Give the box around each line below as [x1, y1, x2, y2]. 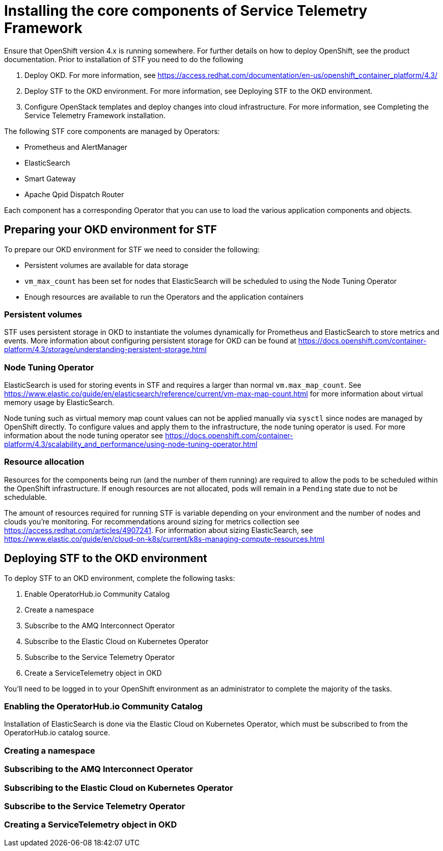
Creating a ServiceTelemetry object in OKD [4, 819, 177, 830]
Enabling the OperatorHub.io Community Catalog [4, 701, 203, 712]
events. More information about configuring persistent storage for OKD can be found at [4, 336, 296, 345]
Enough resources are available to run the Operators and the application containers [24, 292, 304, 301]
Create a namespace [24, 605, 94, 614]
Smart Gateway [24, 174, 76, 183]
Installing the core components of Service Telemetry [4, 2, 368, 19]
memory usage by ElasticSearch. [4, 398, 115, 407]
